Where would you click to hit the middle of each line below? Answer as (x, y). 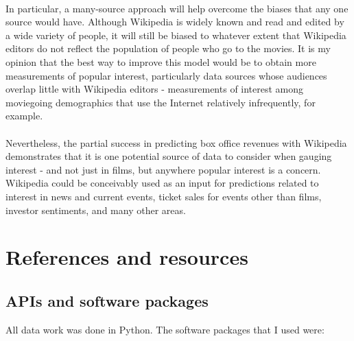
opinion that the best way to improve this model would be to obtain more (161, 61)
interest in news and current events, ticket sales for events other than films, (164, 196)
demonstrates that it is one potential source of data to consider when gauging (169, 156)
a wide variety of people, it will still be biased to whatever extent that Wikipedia (176, 35)
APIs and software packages (107, 300)
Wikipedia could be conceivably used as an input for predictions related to (162, 183)
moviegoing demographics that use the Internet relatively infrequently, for (161, 102)
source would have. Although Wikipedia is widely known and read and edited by (175, 22)
